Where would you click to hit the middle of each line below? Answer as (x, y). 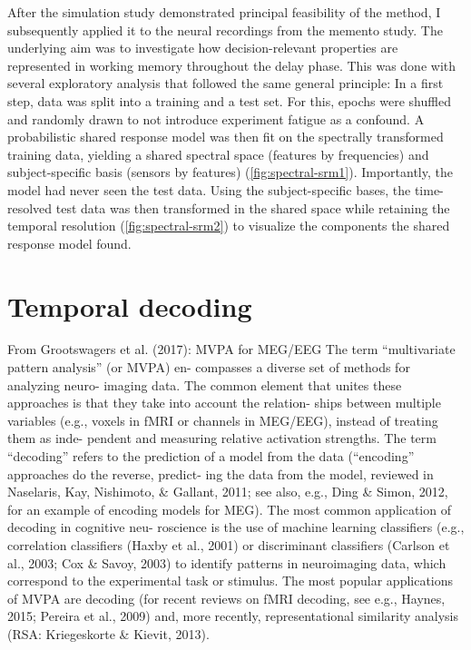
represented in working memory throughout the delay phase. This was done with (232, 65)
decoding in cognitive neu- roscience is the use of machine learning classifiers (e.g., (236, 527)
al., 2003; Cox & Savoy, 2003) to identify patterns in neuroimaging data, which (227, 562)
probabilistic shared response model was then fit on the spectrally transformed (226, 137)
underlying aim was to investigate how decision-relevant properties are (203, 48)
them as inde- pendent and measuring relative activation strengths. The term (222, 438)
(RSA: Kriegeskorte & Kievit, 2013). (108, 633)
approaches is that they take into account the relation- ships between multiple (224, 403)
